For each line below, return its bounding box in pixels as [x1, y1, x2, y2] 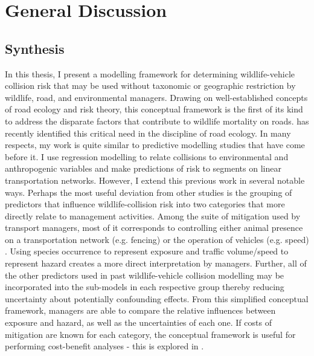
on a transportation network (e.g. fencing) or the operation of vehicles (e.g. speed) [5, 233, 309, 245]
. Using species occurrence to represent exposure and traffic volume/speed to [5, 245, 289, 257]
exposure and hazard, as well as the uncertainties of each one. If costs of [5, 316, 272, 329]
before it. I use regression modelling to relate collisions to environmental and [5, 150, 289, 163]
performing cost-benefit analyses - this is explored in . [5, 340, 204, 352]
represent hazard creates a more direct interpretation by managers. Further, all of [5, 257, 307, 270]
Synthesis [5, 39, 65, 57]
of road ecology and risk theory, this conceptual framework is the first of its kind [5, 103, 303, 115]
